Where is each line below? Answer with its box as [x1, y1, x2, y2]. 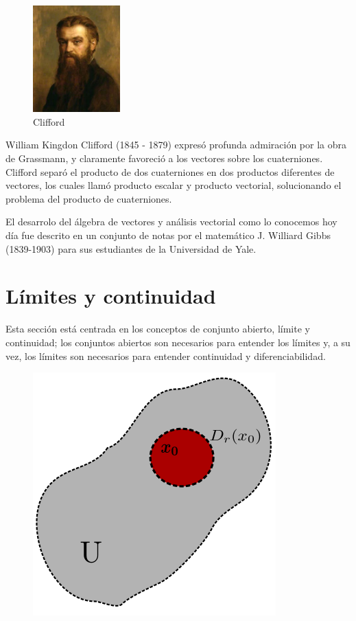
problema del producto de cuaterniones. [5, 191, 172, 205]
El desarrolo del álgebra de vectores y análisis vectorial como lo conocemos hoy [5, 214, 337, 229]
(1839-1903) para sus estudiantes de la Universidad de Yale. [5, 241, 257, 256]
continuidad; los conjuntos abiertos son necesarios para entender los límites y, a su [5, 335, 351, 349]
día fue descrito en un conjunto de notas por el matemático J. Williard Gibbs [5, 228, 331, 242]
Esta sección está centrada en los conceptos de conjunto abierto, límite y [5, 321, 310, 336]
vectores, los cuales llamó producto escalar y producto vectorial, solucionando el [5, 178, 342, 192]
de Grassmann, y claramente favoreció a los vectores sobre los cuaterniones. [5, 151, 323, 166]
